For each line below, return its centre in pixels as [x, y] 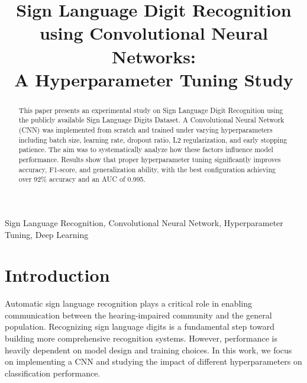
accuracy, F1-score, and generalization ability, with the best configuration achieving [147, 169]
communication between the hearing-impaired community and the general [138, 315]
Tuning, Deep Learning [47, 234]
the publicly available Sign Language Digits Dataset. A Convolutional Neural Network [151, 120]
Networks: [154, 56]
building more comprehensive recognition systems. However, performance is [141, 338]
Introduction [57, 275]
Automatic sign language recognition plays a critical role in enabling [128, 303]
